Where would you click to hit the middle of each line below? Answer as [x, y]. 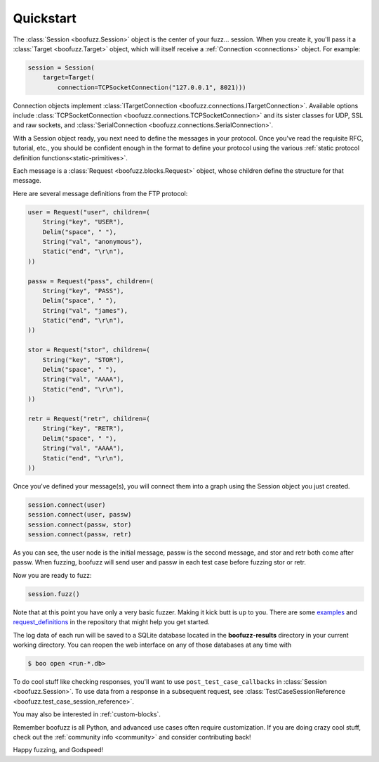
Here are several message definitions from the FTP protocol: [100, 193]
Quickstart [45, 18]
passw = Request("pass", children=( [91, 281]
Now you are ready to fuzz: [52, 575]
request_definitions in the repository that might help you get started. [111, 622]
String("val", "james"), [85, 310]
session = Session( [61, 67]
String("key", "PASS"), [83, 291]
